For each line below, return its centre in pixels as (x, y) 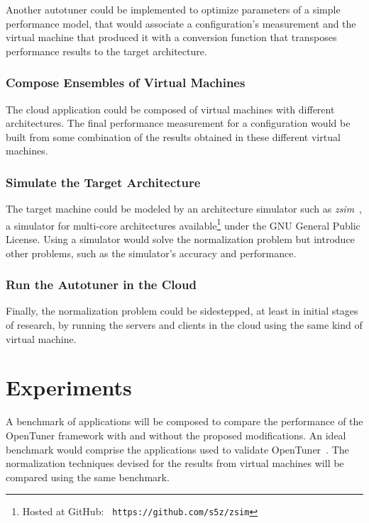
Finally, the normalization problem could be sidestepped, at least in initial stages (182, 311)
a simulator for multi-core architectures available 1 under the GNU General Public (183, 224)
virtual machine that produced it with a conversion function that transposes (171, 37)
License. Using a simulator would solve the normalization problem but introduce (180, 239)
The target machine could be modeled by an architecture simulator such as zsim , (184, 209)
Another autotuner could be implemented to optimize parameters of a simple (173, 9)
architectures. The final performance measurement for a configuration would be (178, 123)
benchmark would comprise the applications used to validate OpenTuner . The (177, 449)
